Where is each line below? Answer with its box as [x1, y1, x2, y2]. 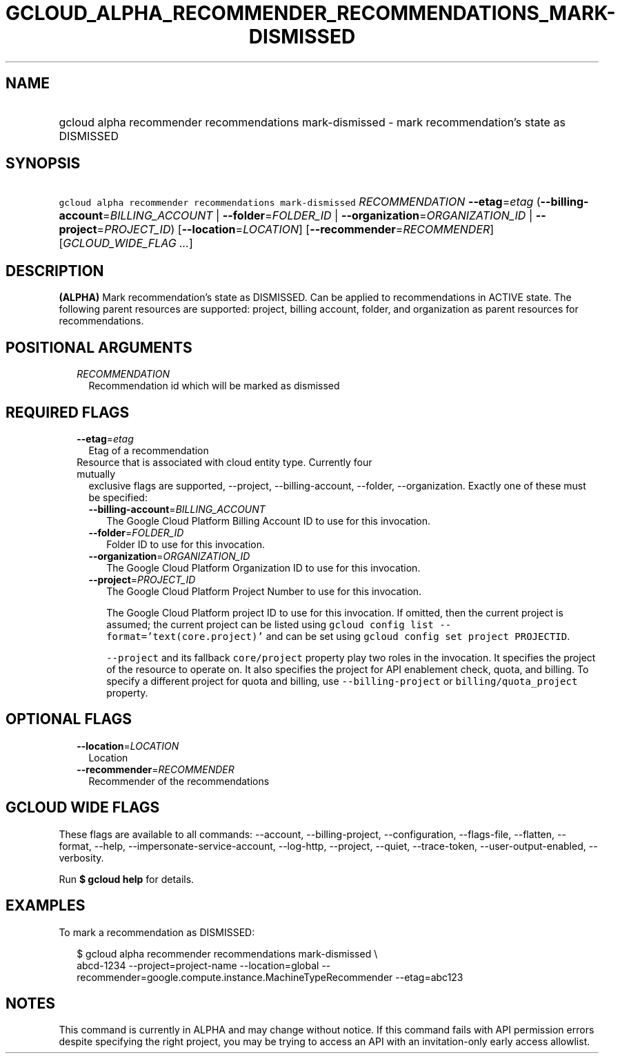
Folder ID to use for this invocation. [106, 538, 266, 550]
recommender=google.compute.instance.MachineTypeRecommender [77, 971, 393, 983]
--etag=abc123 [395, 971, 463, 983]
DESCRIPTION [6, 262, 104, 280]
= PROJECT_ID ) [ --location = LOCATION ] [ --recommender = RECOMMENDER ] [97, 222, 494, 237]
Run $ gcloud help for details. [59, 873, 194, 885]
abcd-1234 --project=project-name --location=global [77, 959, 319, 971]
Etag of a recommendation [88, 444, 209, 456]
